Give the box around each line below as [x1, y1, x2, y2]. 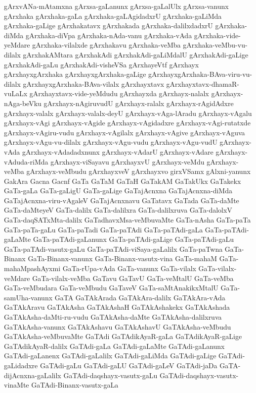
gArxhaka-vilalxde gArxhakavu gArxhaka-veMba [32, 40, 181, 50]
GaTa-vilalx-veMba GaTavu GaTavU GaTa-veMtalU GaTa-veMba [32, 273, 234, 283]
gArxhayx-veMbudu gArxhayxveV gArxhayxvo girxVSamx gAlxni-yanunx [26, 166, 251, 176]
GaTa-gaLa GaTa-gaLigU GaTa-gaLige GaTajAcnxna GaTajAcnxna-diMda [4, 185, 232, 196]
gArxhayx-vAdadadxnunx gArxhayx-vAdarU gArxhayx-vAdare [22, 146, 213, 157]
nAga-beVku [4, 98, 42, 108]
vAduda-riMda [4, 156, 48, 167]
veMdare [4, 273, 30, 283]
